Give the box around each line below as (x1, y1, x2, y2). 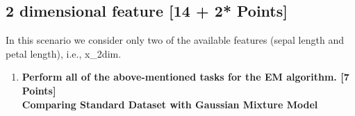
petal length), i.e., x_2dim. (6, 46, 122, 60)
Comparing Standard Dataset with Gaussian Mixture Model (22, 97, 318, 111)
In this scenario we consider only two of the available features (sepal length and (6, 33, 344, 47)
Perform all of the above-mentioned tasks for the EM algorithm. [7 (22, 69, 349, 84)
